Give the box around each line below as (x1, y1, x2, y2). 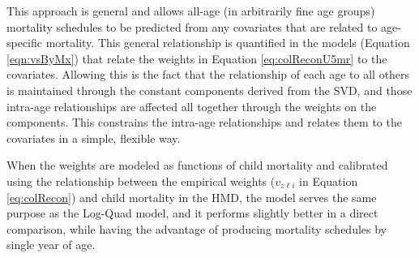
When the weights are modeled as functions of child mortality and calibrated (6, 157, 388, 174)
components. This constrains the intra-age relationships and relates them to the (6, 114, 402, 131)
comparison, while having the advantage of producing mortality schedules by (6, 220, 387, 237)
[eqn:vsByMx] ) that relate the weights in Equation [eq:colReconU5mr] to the (6, 49, 387, 67)
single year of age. (6, 236, 96, 253)
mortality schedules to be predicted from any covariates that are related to (6, 18, 378, 35)
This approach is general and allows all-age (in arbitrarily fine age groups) (6, 2, 375, 19)
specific (6, 34, 43, 51)
